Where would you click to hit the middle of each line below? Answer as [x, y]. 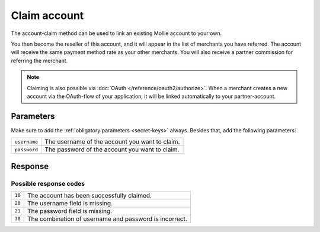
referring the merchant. [39, 61]
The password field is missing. [70, 211]
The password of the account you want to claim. [112, 150]
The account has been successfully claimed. [89, 195]
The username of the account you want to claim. [112, 142]
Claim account [47, 15]
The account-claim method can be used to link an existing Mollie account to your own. [116, 33]
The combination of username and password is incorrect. [107, 218]
